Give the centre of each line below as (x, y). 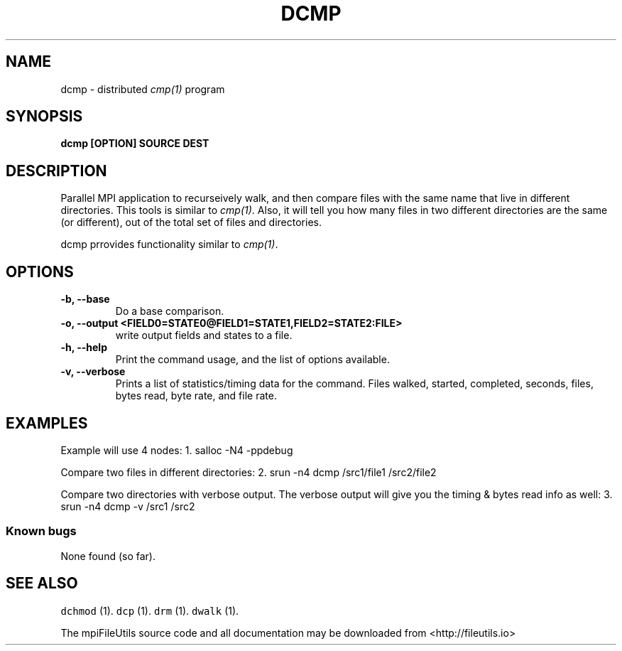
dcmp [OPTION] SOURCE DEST (135, 144)
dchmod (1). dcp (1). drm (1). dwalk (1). (150, 610)
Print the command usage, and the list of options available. (252, 360)
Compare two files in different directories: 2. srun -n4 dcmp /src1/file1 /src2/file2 (249, 472)
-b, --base (85, 299)
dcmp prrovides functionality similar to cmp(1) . (169, 244)
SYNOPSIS (44, 117)
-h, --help (84, 348)
